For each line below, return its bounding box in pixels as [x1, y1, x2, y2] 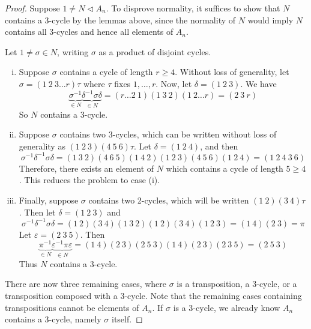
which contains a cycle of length [166, 161, 283, 174]
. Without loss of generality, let [175, 65, 289, 78]
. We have [240, 77, 277, 89]
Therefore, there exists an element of [19, 161, 154, 174]
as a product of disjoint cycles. [98, 45, 211, 58]
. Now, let [155, 77, 192, 89]
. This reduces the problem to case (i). [19, 174, 160, 186]
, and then [200, 139, 238, 152]
